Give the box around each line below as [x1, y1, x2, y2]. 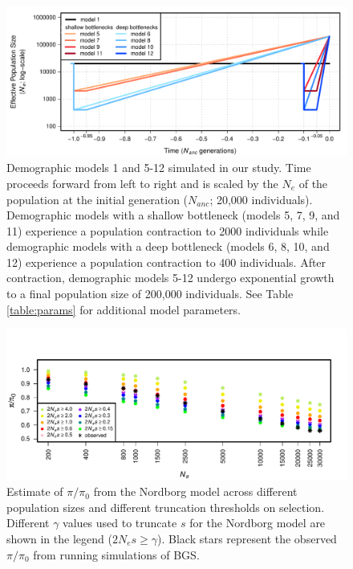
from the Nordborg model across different [93, 483, 298, 500]
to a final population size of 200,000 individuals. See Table [6, 285, 294, 302]
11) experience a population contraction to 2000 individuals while [6, 222, 329, 239]
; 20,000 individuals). [209, 190, 313, 207]
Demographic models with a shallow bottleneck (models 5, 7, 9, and [6, 207, 340, 223]
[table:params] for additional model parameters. [6, 301, 241, 317]
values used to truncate [63, 514, 177, 531]
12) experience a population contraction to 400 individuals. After [6, 253, 327, 270]
